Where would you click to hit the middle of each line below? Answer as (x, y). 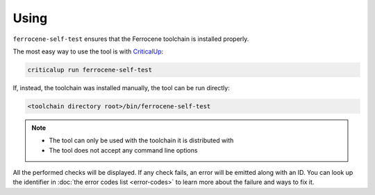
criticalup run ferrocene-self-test (90, 70)
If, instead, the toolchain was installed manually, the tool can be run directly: (122, 87)
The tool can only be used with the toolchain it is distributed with (141, 141)
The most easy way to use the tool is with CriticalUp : (88, 51)
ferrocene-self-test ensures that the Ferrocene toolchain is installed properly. (131, 39)
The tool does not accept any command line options (123, 150)
